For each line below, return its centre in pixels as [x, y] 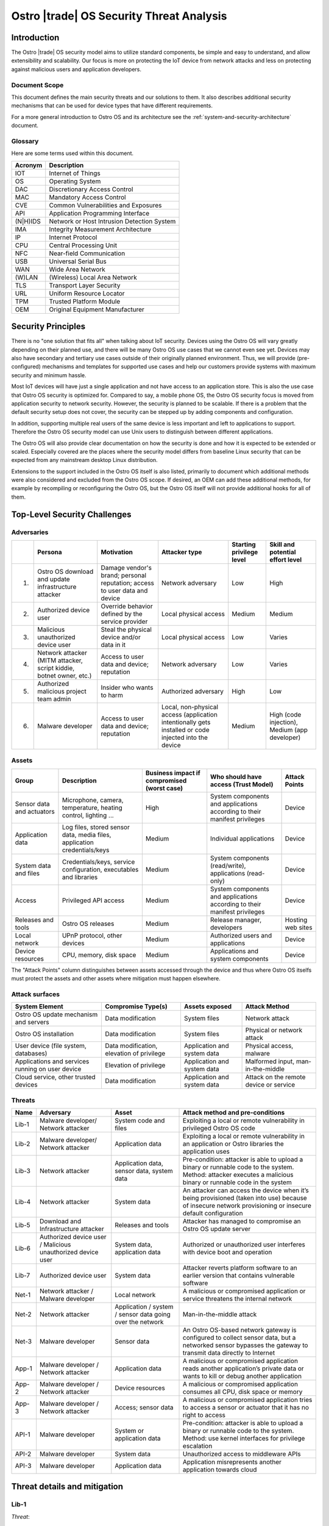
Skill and [282, 544]
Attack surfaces [36, 994]
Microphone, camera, [93, 800]
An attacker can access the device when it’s [246, 1190]
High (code [285, 714]
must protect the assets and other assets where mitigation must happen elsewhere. [116, 978]
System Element [39, 1007]
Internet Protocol [73, 237]
